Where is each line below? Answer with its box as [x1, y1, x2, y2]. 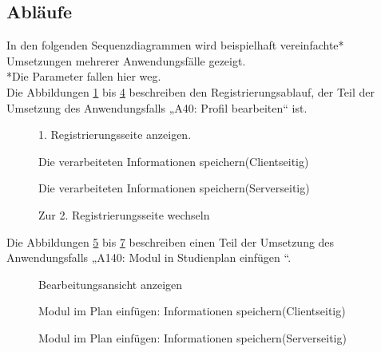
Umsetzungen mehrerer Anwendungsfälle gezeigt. [6, 52, 246, 69]
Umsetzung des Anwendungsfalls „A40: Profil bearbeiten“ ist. [6, 99, 308, 116]
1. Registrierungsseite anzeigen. [38, 126, 192, 143]
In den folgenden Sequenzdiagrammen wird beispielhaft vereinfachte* [6, 37, 344, 53]
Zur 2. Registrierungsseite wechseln [38, 206, 210, 223]
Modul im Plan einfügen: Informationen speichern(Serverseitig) [38, 329, 347, 346]
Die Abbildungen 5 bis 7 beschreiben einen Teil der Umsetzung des [6, 233, 335, 250]
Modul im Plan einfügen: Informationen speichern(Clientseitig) [38, 303, 346, 319]
